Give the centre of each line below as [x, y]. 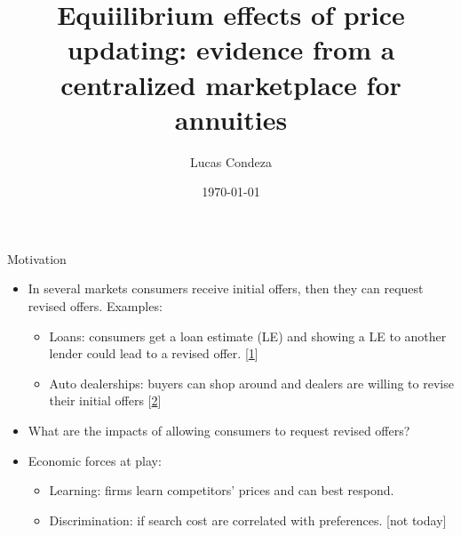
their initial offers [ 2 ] [105, 400]
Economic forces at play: [95, 460]
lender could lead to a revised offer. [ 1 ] [154, 353]
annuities [231, 119]
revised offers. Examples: [95, 306]
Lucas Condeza [231, 161]
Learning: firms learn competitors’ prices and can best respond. [222, 490]
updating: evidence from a [231, 49]
